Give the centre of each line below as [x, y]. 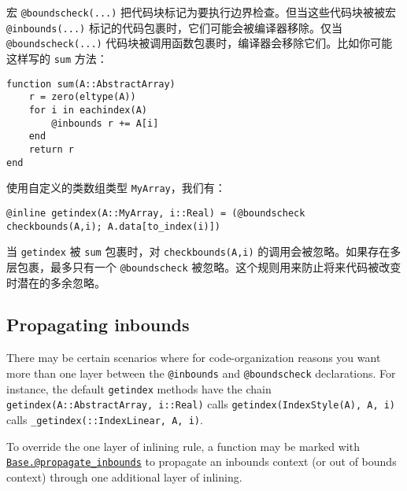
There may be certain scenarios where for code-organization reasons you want [194, 358]
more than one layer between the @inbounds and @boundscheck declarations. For [201, 373]
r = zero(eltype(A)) [82, 97]
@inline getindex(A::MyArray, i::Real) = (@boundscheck [156, 213]
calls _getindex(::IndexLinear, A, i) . [105, 419]
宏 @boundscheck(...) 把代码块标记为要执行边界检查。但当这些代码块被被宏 [202, 12]
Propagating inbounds [98, 325]
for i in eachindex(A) [88, 110]
